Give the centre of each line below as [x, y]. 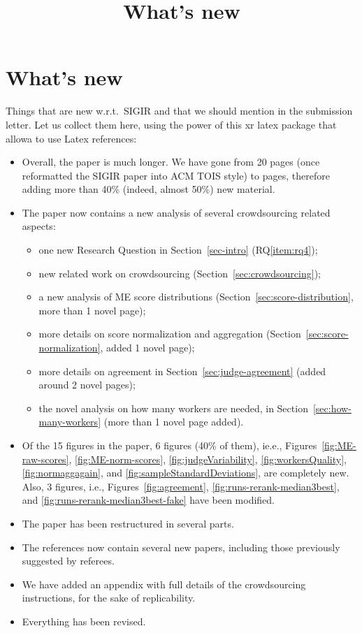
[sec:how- [332, 408]
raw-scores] [45, 459]
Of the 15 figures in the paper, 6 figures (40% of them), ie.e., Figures [169, 445]
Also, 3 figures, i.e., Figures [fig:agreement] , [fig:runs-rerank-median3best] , [181, 486]
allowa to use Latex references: [71, 138]
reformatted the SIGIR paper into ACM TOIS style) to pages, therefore [176, 175]
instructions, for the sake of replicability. [109, 598]
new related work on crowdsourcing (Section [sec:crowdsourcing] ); [180, 273]
